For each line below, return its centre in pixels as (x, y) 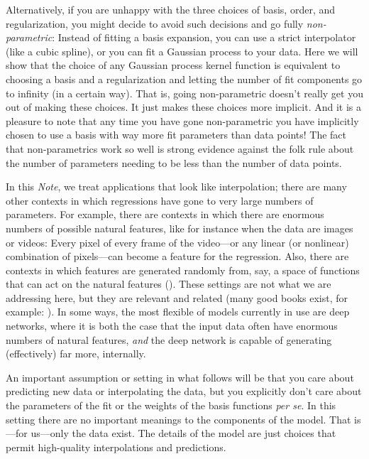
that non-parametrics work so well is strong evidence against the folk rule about (180, 148)
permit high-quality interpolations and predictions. (116, 447)
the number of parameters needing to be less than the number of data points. (174, 162)
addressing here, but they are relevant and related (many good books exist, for (177, 297)
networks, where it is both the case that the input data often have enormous (172, 326)
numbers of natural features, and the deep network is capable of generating (169, 339)
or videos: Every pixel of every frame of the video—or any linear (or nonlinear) (177, 242)
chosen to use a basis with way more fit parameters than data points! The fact (176, 135)
